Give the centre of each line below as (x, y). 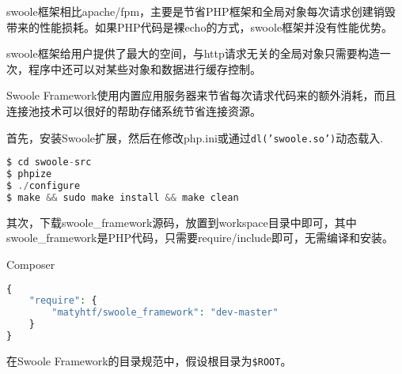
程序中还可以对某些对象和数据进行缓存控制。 (144, 68)
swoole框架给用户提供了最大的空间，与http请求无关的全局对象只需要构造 (193, 53)
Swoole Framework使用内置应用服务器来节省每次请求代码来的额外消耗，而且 (201, 95)
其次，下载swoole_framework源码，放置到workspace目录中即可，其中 (182, 222)
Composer (31, 264)
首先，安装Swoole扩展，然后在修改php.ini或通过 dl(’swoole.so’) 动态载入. (195, 137)
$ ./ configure (44, 185)
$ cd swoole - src (49, 162)
